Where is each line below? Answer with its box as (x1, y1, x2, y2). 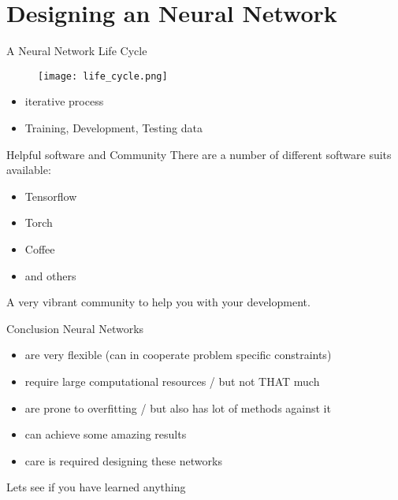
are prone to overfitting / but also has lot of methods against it (24, 399, 331, 416)
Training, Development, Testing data (24, 119, 203, 135)
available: (6, 161, 51, 178)
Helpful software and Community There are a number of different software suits (6, 146, 392, 162)
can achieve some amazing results (24, 426, 187, 443)
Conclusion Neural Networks (6, 320, 144, 336)
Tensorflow (24, 187, 77, 204)
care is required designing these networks (24, 452, 222, 469)
